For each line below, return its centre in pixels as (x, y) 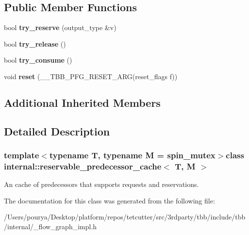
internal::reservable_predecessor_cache (83, 166)
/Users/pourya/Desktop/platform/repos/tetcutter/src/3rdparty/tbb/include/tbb (125, 217)
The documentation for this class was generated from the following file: (109, 200)
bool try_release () (35, 43)
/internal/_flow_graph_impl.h (50, 227)
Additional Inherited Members (82, 102)
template (22, 155)
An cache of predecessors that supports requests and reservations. (101, 184)
